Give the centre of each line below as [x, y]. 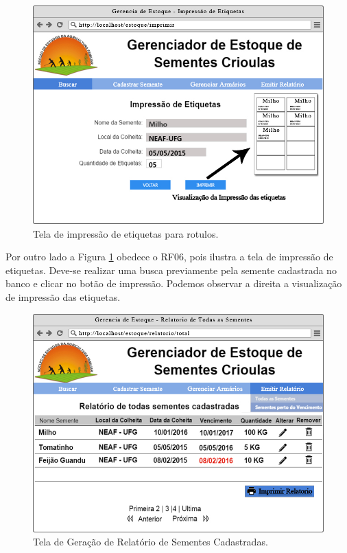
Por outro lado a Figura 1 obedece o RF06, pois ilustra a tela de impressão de [169, 257]
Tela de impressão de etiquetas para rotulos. [126, 233]
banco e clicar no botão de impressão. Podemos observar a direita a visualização [174, 283]
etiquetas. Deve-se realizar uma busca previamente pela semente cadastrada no [171, 270]
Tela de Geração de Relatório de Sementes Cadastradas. [151, 542]
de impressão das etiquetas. [63, 296]
